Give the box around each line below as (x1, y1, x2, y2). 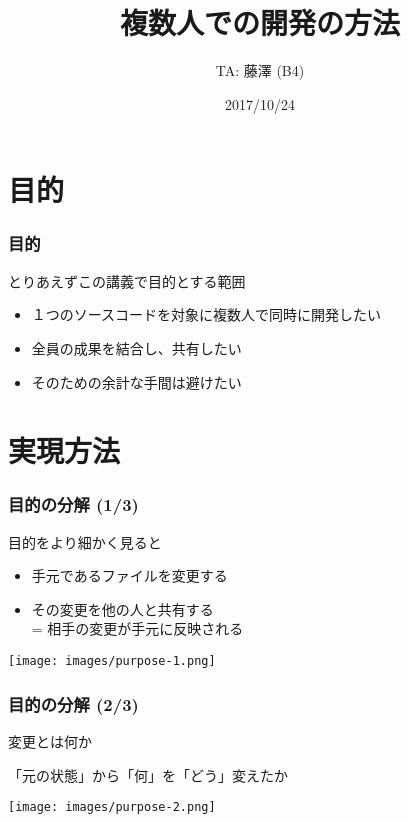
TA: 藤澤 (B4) (215, 60, 305, 81)
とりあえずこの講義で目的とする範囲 (8, 270, 246, 291)
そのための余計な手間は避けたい (31, 371, 242, 392)
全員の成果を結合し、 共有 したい (31, 337, 242, 358)
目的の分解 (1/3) (8, 492, 139, 517)
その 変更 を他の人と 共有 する (31, 598, 214, 619)
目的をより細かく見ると (8, 531, 162, 552)
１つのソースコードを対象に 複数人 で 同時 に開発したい (31, 304, 382, 325)
